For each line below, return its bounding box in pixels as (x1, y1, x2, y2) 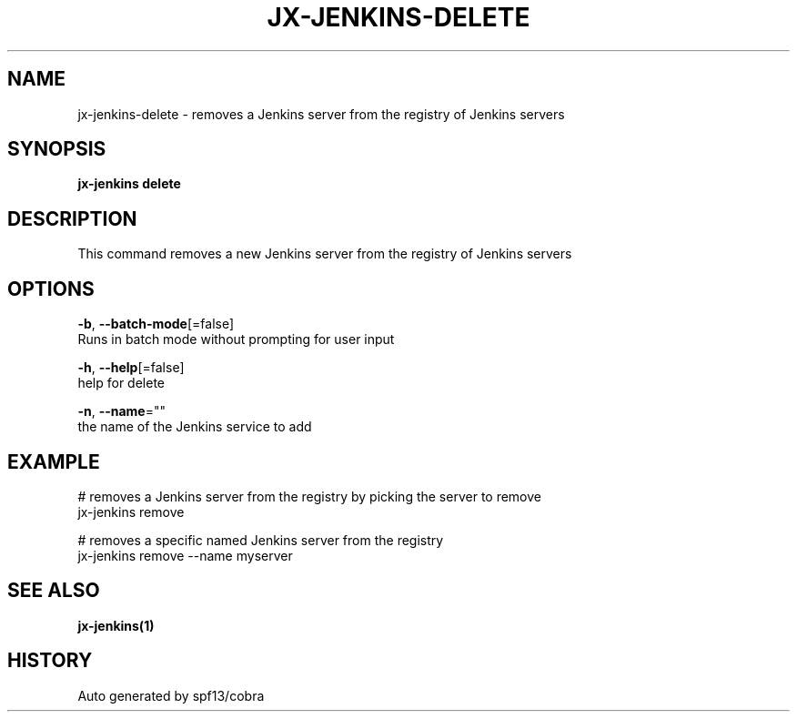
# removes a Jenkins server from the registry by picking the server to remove (77, 488, 541, 504)
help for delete (77, 375, 165, 391)
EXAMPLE (7, 450, 100, 473)
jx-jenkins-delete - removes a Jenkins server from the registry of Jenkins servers (77, 106, 565, 122)
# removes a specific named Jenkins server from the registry (77, 532, 444, 548)
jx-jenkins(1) (77, 617, 155, 633)
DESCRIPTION (7, 207, 137, 230)
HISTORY (7, 649, 93, 673)
